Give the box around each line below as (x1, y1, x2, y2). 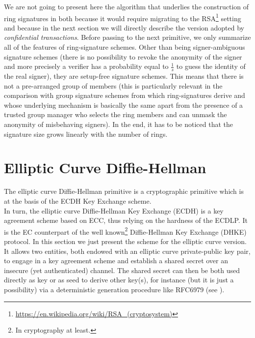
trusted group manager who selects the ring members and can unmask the (4, 109, 227, 120)
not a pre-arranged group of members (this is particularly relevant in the (4, 80, 223, 91)
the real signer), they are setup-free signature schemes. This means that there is (4, 71, 244, 81)
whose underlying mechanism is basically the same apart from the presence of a (4, 99, 243, 110)
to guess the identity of (176, 61, 246, 71)
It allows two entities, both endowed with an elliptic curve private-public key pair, (4, 246, 251, 256)
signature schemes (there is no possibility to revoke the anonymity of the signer (4, 51, 242, 61)
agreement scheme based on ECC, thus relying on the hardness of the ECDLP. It (4, 215, 248, 225)
